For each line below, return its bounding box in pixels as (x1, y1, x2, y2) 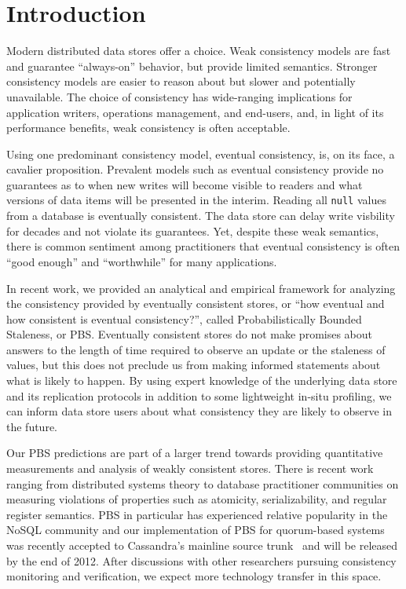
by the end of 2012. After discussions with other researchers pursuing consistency (6, 552, 397, 569)
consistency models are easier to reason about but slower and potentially (6, 73, 356, 90)
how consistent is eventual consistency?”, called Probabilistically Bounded (6, 310, 362, 327)
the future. (6, 418, 58, 434)
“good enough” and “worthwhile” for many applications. (6, 253, 277, 269)
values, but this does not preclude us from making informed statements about (6, 357, 381, 373)
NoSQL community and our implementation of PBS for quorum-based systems (6, 521, 385, 538)
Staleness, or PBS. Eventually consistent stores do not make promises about (6, 326, 373, 342)
